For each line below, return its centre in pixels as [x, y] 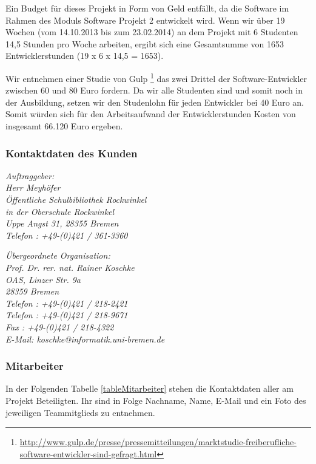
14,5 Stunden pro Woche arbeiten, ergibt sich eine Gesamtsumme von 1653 [145, 43]
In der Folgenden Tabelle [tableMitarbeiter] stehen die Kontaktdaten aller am [150, 388]
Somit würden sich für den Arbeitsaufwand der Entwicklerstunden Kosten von [151, 114]
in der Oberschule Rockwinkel [60, 211]
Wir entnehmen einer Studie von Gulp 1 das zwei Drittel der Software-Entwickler [156, 77]
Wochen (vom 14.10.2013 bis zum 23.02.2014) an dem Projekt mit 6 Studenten [152, 32]
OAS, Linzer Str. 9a [43, 279]
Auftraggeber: [30, 175]
